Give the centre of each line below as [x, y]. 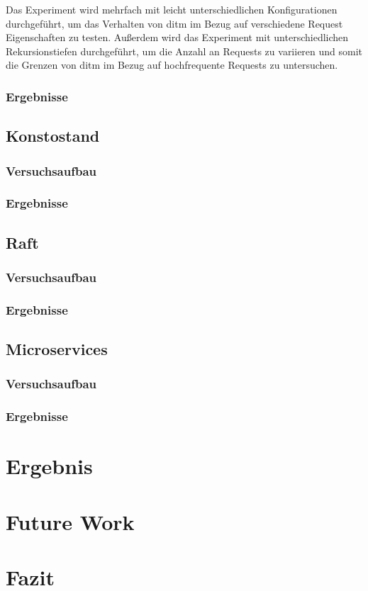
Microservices [57, 349]
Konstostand [53, 136]
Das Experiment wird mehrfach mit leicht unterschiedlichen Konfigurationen [172, 9]
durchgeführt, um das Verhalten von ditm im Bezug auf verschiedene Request [174, 23]
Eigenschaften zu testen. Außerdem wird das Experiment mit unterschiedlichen [177, 37]
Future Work [70, 521]
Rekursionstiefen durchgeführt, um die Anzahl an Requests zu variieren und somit [184, 51]
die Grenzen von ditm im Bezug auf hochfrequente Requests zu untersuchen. [172, 65]
